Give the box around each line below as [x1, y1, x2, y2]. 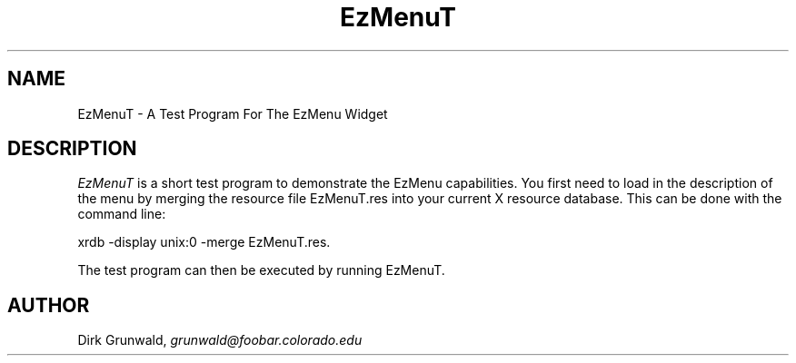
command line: [77, 206, 166, 222]
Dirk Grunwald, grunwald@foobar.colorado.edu [77, 332, 363, 348]
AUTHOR [7, 293, 90, 317]
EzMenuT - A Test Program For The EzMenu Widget [77, 105, 388, 122]
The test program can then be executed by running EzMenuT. [77, 262, 445, 279]
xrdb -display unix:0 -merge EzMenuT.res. [77, 234, 331, 250]
